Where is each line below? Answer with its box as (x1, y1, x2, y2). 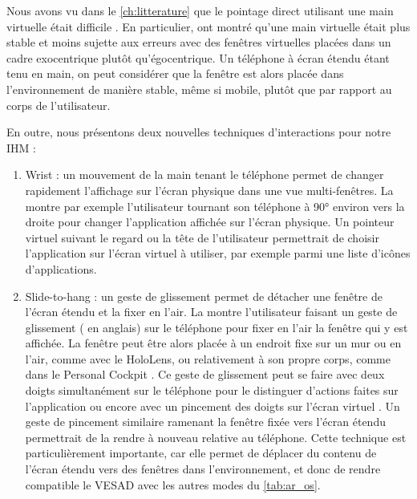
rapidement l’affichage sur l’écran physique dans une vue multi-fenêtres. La (25, 181, 394, 198)
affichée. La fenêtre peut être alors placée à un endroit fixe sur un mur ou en (25, 335, 402, 351)
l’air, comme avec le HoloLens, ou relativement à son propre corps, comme (25, 350, 391, 367)
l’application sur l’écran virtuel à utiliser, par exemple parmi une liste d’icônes (25, 245, 411, 262)
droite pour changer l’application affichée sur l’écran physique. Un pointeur (25, 213, 395, 230)
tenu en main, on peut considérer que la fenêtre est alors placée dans (6, 65, 344, 82)
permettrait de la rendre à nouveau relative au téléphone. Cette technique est (25, 428, 407, 445)
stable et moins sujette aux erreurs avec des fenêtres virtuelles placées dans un (6, 34, 391, 51)
